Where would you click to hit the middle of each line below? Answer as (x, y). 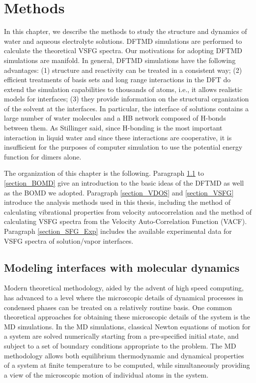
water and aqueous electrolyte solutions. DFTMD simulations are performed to (123, 41)
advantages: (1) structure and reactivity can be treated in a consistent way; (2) (123, 70)
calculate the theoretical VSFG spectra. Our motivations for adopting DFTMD (123, 50)
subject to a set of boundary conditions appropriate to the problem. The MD (120, 345)
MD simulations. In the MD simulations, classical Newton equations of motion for (127, 326)
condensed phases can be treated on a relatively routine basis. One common (118, 307)
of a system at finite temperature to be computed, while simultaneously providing (127, 365)
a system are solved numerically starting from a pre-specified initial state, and (121, 336)
